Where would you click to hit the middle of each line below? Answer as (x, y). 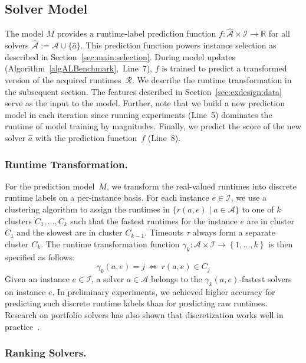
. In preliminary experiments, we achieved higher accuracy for (164, 291)
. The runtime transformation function (110, 243)
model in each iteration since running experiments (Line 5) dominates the (139, 114)
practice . (22, 326)
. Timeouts (164, 232)
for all (279, 33)
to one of (258, 209)
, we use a (249, 197)
